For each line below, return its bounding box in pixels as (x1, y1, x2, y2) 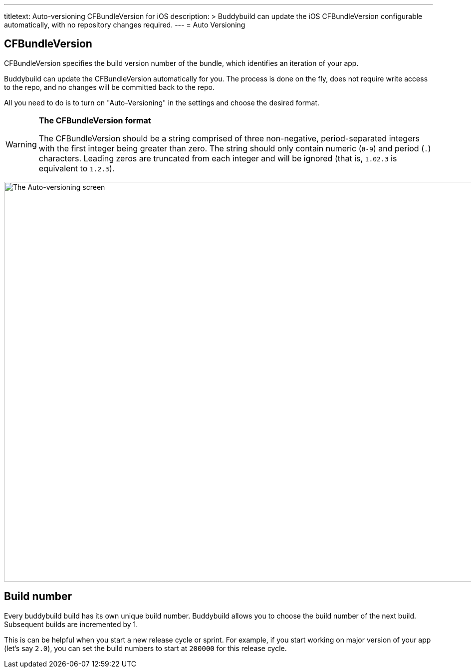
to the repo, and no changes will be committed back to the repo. (4, 82, 215, 91)
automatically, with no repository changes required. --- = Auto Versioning (4, 20, 245, 29)
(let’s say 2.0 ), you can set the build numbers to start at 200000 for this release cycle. (4, 644, 287, 653)
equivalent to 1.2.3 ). (38, 163, 115, 173)
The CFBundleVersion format (38, 115, 151, 125)
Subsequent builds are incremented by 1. (4, 620, 138, 629)
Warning (5, 139, 37, 149)
